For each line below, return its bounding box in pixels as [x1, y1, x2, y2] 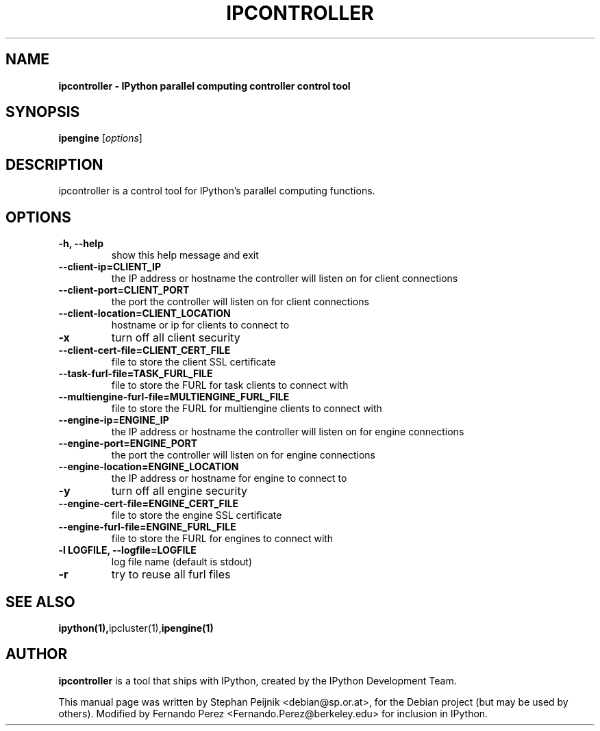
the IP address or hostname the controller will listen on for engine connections [111, 426, 464, 438]
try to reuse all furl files [111, 567, 231, 582]
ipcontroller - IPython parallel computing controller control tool [58, 79, 351, 92]
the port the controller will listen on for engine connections [111, 449, 375, 461]
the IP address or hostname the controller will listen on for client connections [111, 272, 458, 285]
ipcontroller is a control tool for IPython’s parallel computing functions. [58, 185, 375, 197]
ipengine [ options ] [58, 132, 142, 144]
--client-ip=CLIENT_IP [58, 261, 162, 273]
